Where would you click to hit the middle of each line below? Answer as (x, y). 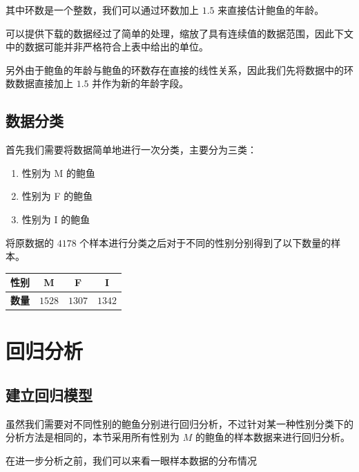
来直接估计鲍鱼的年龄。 (271, 10)
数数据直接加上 (39, 83)
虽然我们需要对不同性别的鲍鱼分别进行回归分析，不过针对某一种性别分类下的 (179, 423)
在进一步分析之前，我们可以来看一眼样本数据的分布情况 (131, 460)
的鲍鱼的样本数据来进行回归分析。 (272, 437)
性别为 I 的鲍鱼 (56, 219)
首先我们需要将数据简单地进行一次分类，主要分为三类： (131, 150)
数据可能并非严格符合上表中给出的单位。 (116, 47)
